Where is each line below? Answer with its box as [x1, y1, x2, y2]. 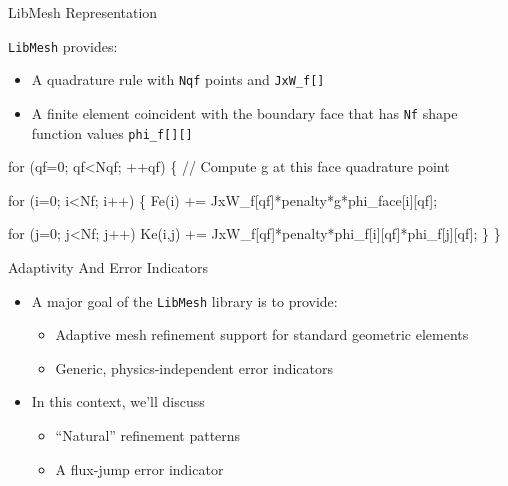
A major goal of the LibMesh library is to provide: [31, 290, 338, 311]
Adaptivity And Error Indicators [8, 257, 208, 277]
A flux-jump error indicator [55, 458, 224, 479]
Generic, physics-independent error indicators [55, 357, 334, 378]
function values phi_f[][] [31, 122, 193, 143]
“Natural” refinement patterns [55, 425, 241, 446]
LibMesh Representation [8, 2, 158, 22]
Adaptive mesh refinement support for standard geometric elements [55, 324, 469, 345]
